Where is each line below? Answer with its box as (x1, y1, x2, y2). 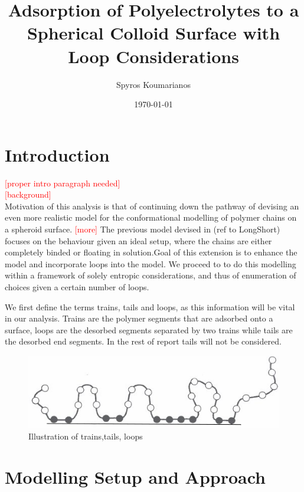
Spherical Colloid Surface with (27, 21, 280, 45)
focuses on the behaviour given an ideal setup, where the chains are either (5, 234, 272, 247)
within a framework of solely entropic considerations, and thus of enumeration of (5, 269, 296, 281)
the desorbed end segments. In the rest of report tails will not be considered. (5, 335, 282, 347)
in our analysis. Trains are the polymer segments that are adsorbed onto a (5, 312, 273, 324)
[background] (5, 188, 51, 201)
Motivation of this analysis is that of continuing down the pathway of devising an (5, 199, 299, 212)
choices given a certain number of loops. (5, 280, 149, 293)
